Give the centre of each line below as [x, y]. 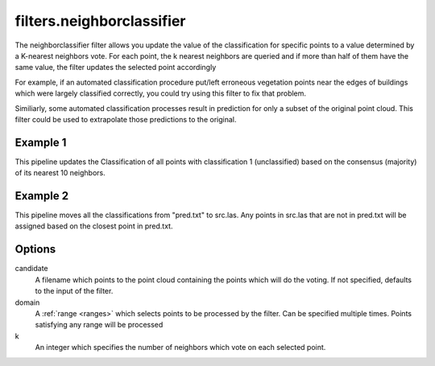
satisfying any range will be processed [99, 325]
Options [35, 249]
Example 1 [41, 142]
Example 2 [41, 196]
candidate [31, 269]
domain [27, 302]
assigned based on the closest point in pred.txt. [94, 226]
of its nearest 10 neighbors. [60, 173]
